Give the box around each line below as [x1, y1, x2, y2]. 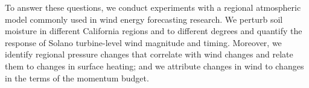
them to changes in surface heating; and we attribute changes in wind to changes [5, 59, 304, 72]
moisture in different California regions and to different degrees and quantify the [5, 25, 302, 37]
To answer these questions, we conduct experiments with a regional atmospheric [5, 1, 301, 13]
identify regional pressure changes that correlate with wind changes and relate [5, 48, 293, 60]
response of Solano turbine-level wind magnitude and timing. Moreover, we [5, 36, 282, 48]
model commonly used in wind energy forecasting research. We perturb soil [5, 13, 283, 25]
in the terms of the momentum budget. [5, 71, 149, 84]
